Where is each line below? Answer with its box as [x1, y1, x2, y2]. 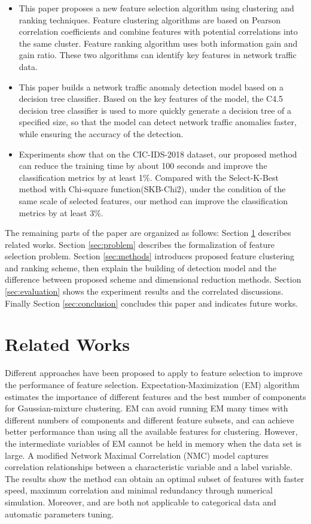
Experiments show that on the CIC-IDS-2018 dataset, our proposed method [19, 147, 297, 160]
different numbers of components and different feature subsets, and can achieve [5, 413, 294, 426]
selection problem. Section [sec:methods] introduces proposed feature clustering [5, 250, 295, 262]
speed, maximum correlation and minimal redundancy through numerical [5, 484, 273, 496]
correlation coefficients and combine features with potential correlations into [19, 25, 298, 38]
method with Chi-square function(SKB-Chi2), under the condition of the [19, 183, 286, 195]
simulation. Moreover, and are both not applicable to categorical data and [5, 495, 276, 508]
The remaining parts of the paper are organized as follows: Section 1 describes [5, 226, 291, 239]
